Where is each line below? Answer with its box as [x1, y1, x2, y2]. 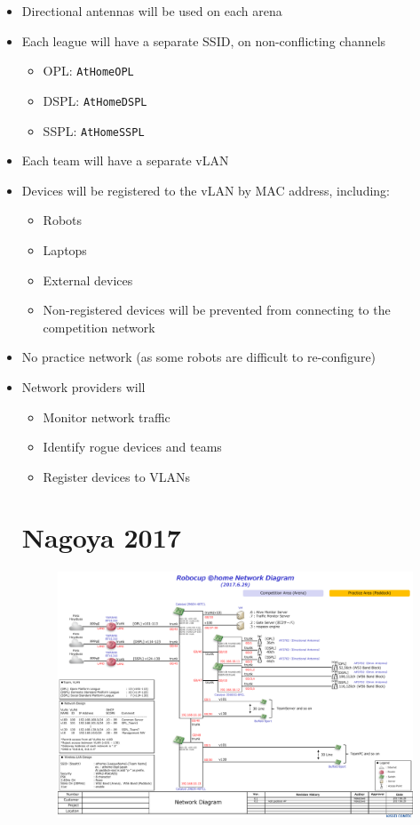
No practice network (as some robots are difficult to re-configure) [21, 348, 376, 366]
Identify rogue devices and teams [43, 437, 222, 456]
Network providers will [21, 377, 146, 396]
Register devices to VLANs [43, 467, 191, 485]
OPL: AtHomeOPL [43, 61, 134, 80]
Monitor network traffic [43, 407, 170, 426]
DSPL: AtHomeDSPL [43, 91, 147, 109]
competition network [43, 317, 155, 336]
